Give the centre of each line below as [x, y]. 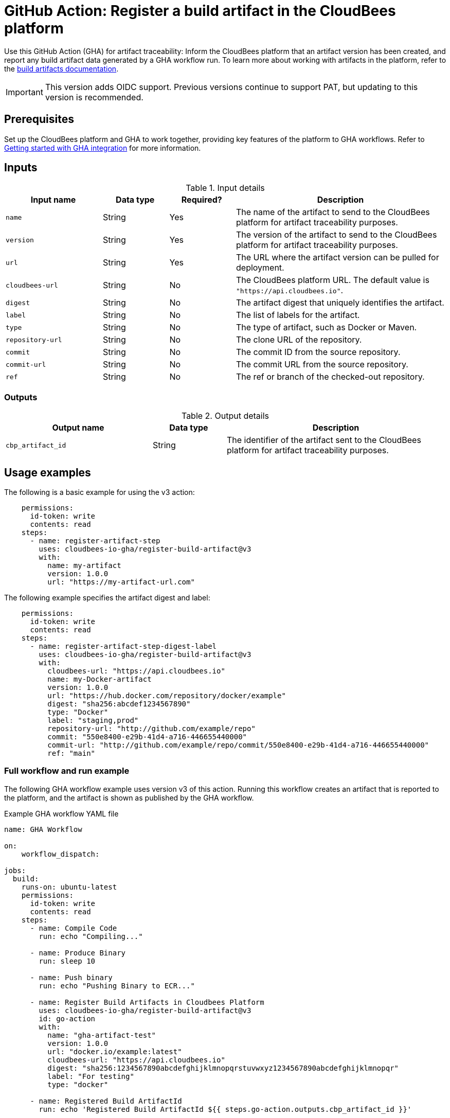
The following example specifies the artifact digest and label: [107, 598]
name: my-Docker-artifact [100, 679]
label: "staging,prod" [93, 721]
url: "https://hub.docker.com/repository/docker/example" [167, 696]
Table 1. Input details [225, 188]
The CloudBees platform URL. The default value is [333, 280]
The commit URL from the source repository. [322, 365]
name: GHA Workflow [43, 829]
